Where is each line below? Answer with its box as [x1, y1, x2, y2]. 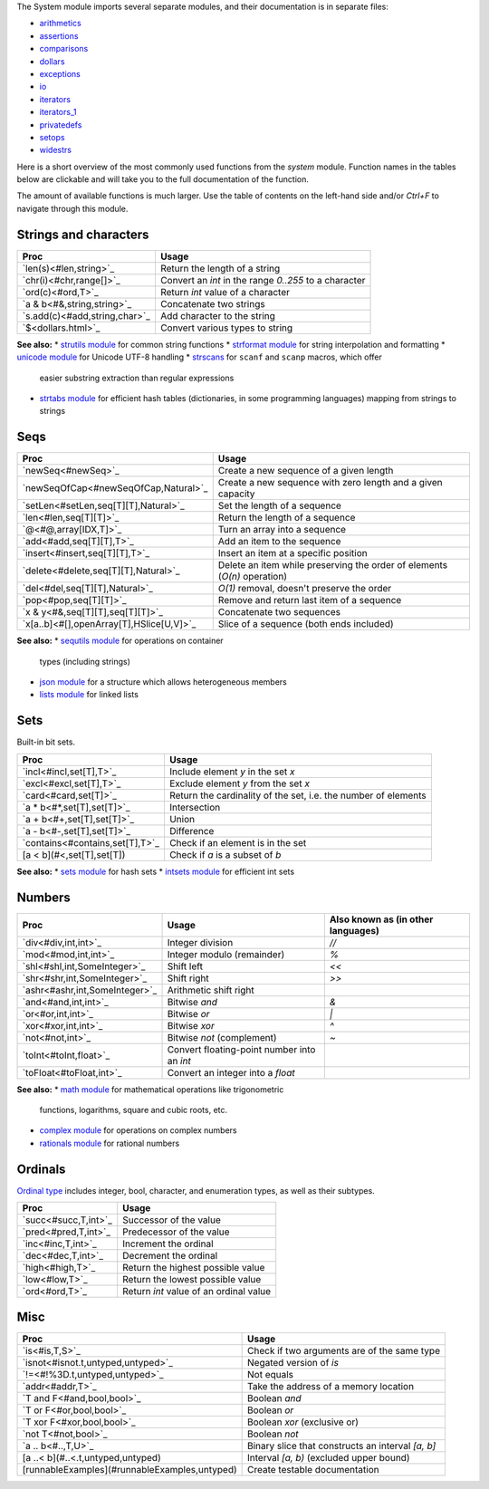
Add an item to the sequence [217, 535, 341, 548]
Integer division [167, 936, 234, 948]
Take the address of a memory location [247, 1379, 415, 1392]
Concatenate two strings [159, 297, 266, 310]
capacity [217, 487, 255, 500]
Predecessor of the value [122, 1225, 230, 1238]
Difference [168, 824, 215, 837]
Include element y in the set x [168, 765, 295, 778]
